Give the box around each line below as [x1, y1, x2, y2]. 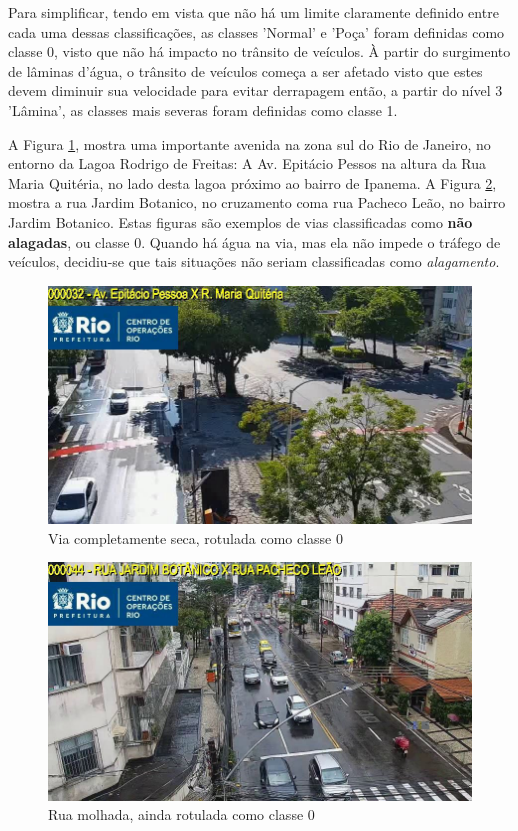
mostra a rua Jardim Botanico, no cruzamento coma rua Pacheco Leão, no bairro [8, 192, 506, 213]
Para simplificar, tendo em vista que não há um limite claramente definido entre [8, 2, 499, 22]
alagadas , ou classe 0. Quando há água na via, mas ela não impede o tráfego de [8, 231, 501, 252]
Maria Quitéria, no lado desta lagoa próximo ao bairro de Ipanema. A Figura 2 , [8, 172, 497, 193]
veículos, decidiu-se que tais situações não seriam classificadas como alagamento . [8, 251, 500, 272]
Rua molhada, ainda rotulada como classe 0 [48, 804, 315, 825]
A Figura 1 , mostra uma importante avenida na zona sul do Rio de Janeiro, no [8, 133, 491, 154]
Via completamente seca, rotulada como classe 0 [48, 527, 343, 548]
